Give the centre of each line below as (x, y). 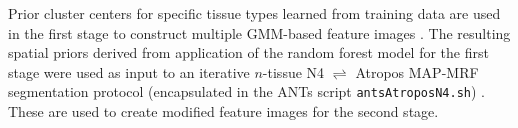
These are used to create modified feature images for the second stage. (223, 111)
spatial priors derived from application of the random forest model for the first (248, 52)
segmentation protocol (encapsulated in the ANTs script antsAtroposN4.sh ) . (246, 91)
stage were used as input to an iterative (129, 71)
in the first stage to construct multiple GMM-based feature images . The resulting (259, 32)
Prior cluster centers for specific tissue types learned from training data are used (254, 13)
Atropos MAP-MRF (417, 71)
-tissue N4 (293, 71)
